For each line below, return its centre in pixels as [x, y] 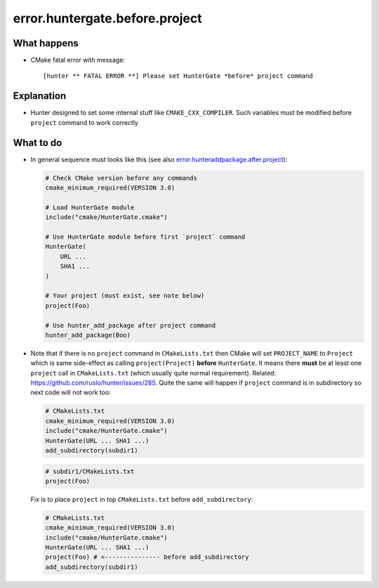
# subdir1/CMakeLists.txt [90, 471]
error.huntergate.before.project [108, 18]
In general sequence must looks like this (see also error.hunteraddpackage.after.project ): [159, 159]
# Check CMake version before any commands [121, 178]
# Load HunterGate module [90, 207]
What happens [46, 43]
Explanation [40, 96]
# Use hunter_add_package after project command [131, 325]
